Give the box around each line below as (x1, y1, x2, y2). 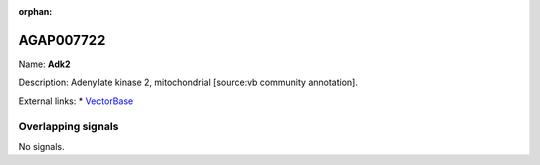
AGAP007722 (18, 31, 106, 49)
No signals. (18, 140, 65, 152)
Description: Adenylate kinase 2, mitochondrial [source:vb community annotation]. (18, 76, 359, 89)
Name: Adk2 (18, 58, 71, 70)
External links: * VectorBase (18, 95, 134, 107)
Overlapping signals (18, 120, 119, 134)
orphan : (18, 6, 53, 17)
